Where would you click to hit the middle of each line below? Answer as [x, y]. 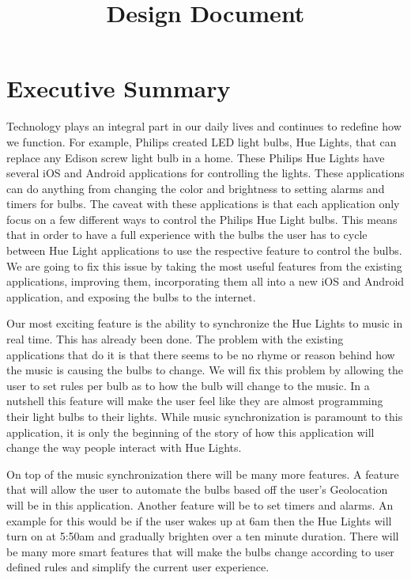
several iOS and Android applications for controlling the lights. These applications [205, 173]
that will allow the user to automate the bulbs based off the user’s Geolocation [197, 489]
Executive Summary [119, 88]
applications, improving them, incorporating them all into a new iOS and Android [205, 281]
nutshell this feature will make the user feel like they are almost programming [195, 401]
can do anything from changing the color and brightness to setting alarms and [196, 188]
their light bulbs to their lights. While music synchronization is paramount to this [205, 416]
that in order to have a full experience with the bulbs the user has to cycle [187, 235]
